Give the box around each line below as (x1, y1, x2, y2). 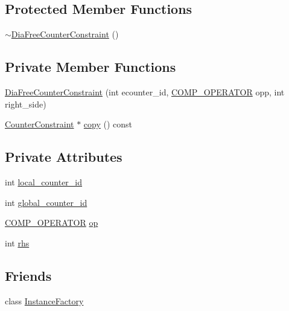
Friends (5, 266, 52, 284)
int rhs (5, 236, 30, 249)
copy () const (83, 118, 133, 130)
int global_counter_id (5, 196, 87, 208)
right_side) (5, 97, 46, 110)
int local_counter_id (5, 175, 83, 188)
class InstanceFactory (5, 294, 84, 307)
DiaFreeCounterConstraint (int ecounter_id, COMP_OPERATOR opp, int (5, 86, 285, 98)
